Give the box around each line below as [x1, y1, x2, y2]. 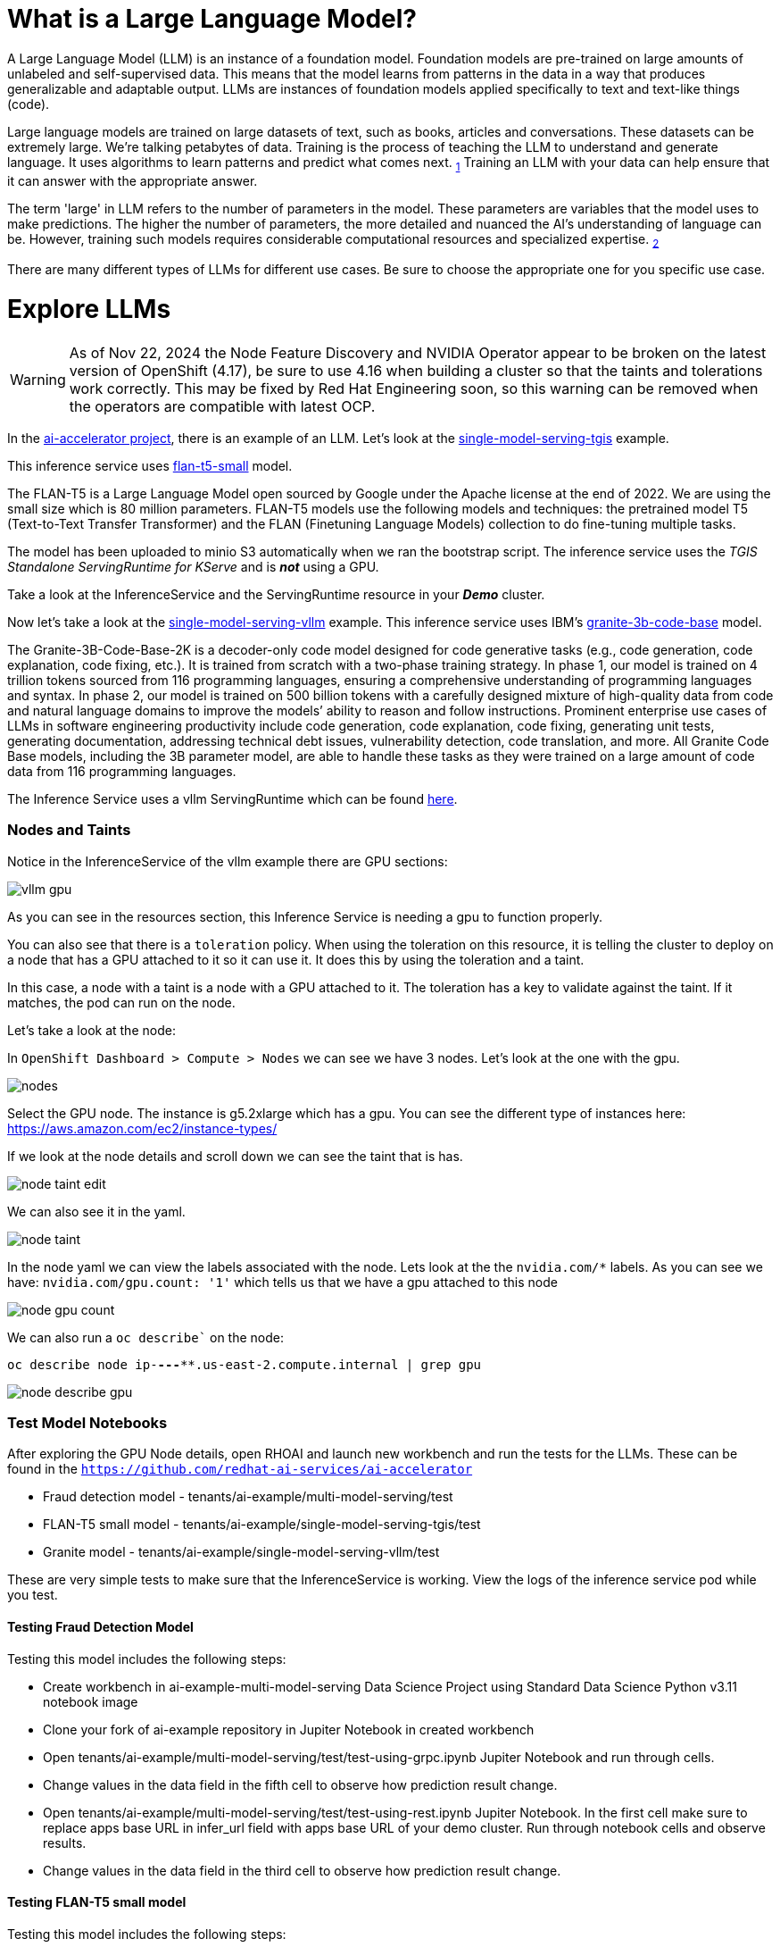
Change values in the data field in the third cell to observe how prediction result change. [43, 1862, 561, 1878]
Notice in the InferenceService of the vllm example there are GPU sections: [7, 853, 448, 869]
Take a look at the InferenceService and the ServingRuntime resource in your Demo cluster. [7, 586, 545, 602]
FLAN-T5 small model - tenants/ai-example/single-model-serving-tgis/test [43, 1517, 481, 1533]
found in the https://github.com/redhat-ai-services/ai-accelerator [7, 1461, 473, 1477]
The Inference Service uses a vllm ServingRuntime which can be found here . [7, 790, 458, 806]
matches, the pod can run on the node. [7, 994, 236, 1010]
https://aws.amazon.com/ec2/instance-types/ [7, 1120, 278, 1136]
